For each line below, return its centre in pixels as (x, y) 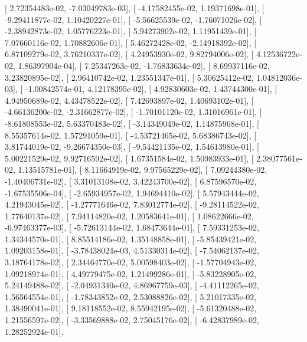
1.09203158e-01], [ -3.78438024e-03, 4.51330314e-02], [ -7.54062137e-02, (132, 250)
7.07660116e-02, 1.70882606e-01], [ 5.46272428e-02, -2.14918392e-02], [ (131, 42)
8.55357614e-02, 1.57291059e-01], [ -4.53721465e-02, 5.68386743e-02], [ (131, 135)
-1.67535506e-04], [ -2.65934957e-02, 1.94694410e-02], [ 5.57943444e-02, (132, 193)
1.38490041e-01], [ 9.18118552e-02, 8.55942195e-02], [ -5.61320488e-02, (131, 308)
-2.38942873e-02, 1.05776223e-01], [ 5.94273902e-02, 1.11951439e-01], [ (131, 31)
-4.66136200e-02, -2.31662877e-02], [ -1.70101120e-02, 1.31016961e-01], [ (133, 112)
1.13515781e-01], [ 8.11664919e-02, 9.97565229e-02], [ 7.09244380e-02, (143, 170)
